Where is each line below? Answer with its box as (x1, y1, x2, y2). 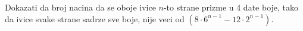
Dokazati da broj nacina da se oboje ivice (5, 1, 156, 13)
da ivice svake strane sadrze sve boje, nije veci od (5, 12, 185, 25)
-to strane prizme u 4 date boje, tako (163, 1, 299, 13)
